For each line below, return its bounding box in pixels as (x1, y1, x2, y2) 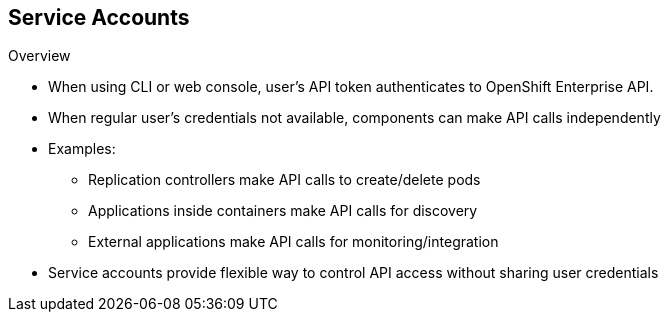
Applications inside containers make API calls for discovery (88, 202, 478, 220)
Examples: (48, 140, 116, 158)
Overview (8, 47, 71, 65)
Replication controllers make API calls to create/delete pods (88, 171, 481, 189)
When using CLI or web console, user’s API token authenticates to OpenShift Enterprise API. (48, 78, 654, 96)
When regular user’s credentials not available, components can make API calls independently (48, 109, 661, 127)
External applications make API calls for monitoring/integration (88, 233, 499, 251)
